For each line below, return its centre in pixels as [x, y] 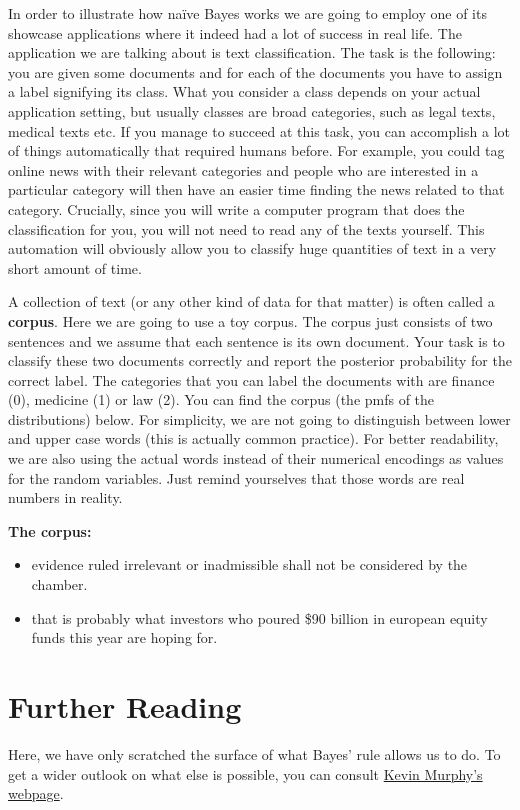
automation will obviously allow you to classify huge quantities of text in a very [252, 248]
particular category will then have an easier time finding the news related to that [256, 189]
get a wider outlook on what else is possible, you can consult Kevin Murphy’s [245, 773]
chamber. [59, 584]
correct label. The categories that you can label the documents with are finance [251, 379]
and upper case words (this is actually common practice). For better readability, [253, 438]
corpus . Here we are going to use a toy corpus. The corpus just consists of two [250, 320]
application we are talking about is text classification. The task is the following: [252, 52]
